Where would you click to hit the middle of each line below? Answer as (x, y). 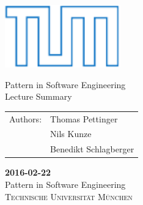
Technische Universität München (69, 196)
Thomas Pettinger (84, 118)
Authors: (26, 118)
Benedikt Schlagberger (92, 149)
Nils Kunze (71, 134)
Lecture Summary (38, 96)
